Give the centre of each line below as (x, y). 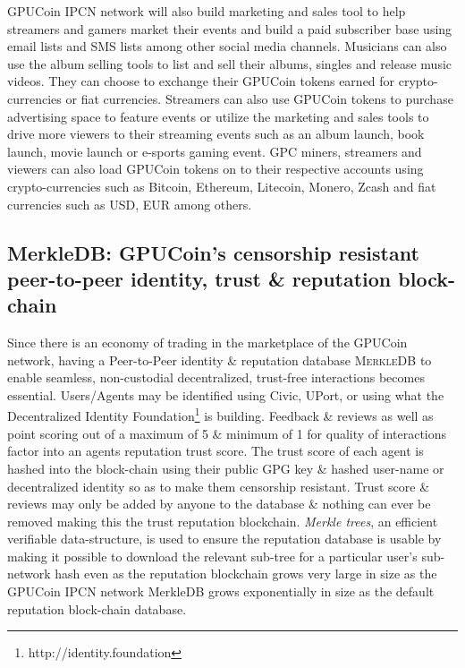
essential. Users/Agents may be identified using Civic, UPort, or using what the (226, 394)
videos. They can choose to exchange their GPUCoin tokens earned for (201, 81)
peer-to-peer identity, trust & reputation (199, 278)
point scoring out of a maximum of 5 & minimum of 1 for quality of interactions (227, 433)
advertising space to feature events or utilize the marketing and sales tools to (218, 116)
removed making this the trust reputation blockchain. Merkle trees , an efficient (223, 521)
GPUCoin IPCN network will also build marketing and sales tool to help (207, 11)
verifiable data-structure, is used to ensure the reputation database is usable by (224, 539)
